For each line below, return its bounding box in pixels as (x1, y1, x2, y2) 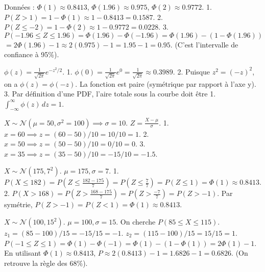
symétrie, (4, 199, 33, 210)
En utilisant (4, 248, 41, 258)
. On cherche (116, 216, 156, 227)
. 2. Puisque (173, 66, 210, 77)
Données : (4, 2, 35, 12)
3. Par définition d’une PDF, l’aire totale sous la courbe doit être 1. (4, 88, 216, 99)
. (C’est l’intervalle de (170, 39, 238, 50)
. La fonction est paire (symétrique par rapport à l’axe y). (75, 78, 256, 89)
